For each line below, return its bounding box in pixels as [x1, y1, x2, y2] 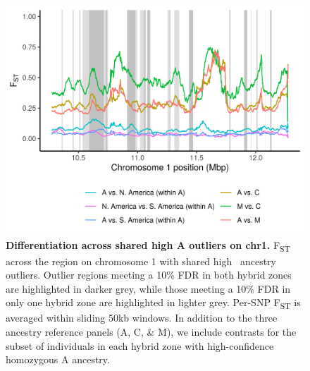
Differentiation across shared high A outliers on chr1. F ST [6, 238, 291, 255]
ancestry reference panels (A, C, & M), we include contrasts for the [6, 324, 297, 339]
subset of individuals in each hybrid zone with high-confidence [6, 338, 274, 353]
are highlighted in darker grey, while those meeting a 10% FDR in [6, 281, 291, 296]
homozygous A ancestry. [6, 352, 110, 367]
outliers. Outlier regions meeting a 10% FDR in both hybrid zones [6, 267, 292, 282]
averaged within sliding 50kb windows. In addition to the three [6, 310, 278, 325]
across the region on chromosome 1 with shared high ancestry [6, 253, 276, 268]
